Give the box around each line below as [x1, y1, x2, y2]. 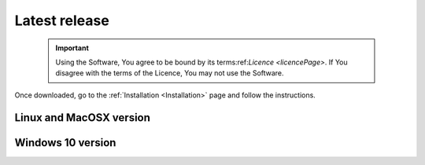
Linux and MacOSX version [14, 111, 151, 124]
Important [55, 43, 90, 53]
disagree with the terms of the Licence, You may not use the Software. [55, 68, 284, 78]
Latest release [14, 12, 109, 29]
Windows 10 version [14, 136, 116, 149]
